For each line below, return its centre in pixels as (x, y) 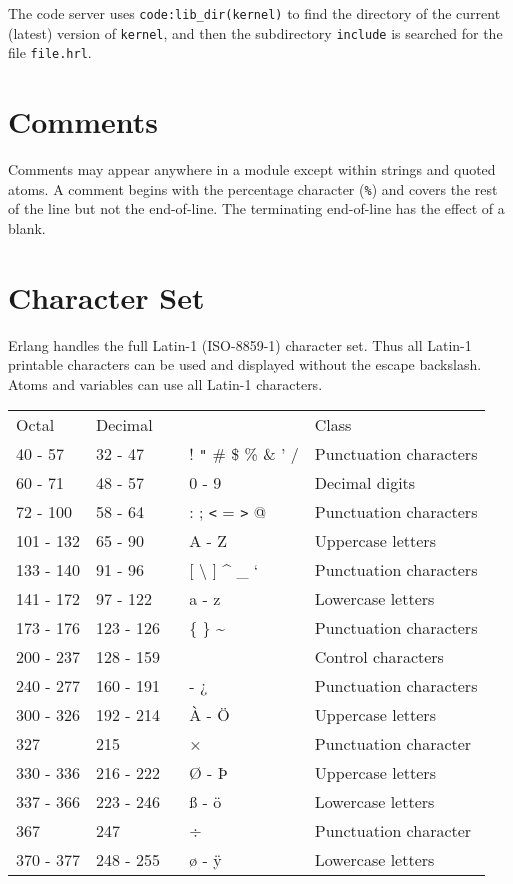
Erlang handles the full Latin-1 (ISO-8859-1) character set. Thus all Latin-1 (240, 344)
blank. (27, 227)
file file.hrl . (50, 52)
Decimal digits (365, 483)
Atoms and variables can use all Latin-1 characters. (165, 383)
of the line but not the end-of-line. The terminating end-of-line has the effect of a (256, 208)
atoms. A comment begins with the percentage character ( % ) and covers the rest (253, 188)
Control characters (379, 657)
